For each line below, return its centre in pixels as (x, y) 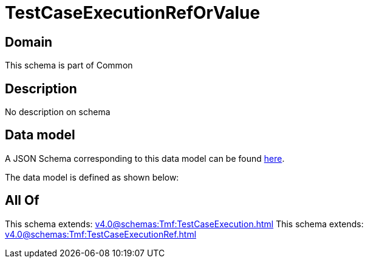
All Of (22, 201)
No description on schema (58, 112)
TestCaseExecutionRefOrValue (133, 13)
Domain (29, 42)
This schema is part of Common (69, 65)
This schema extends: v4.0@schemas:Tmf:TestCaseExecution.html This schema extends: (184, 224)
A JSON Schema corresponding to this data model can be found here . (145, 158)
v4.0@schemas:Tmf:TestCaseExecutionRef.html (101, 234)
